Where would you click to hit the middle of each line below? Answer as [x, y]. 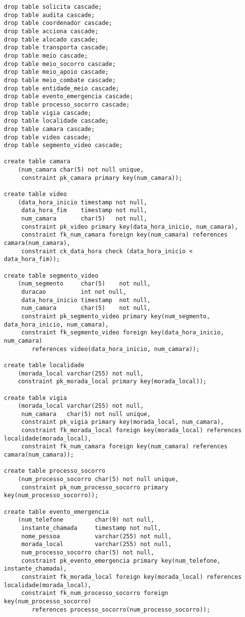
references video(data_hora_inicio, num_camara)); [116, 349]
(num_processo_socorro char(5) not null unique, [98, 479]
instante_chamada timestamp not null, [91, 528]
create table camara [37, 162]
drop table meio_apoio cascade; [56, 72]
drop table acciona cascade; [51, 31]
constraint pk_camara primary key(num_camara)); [102, 178]
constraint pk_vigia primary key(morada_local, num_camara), [123, 422]
